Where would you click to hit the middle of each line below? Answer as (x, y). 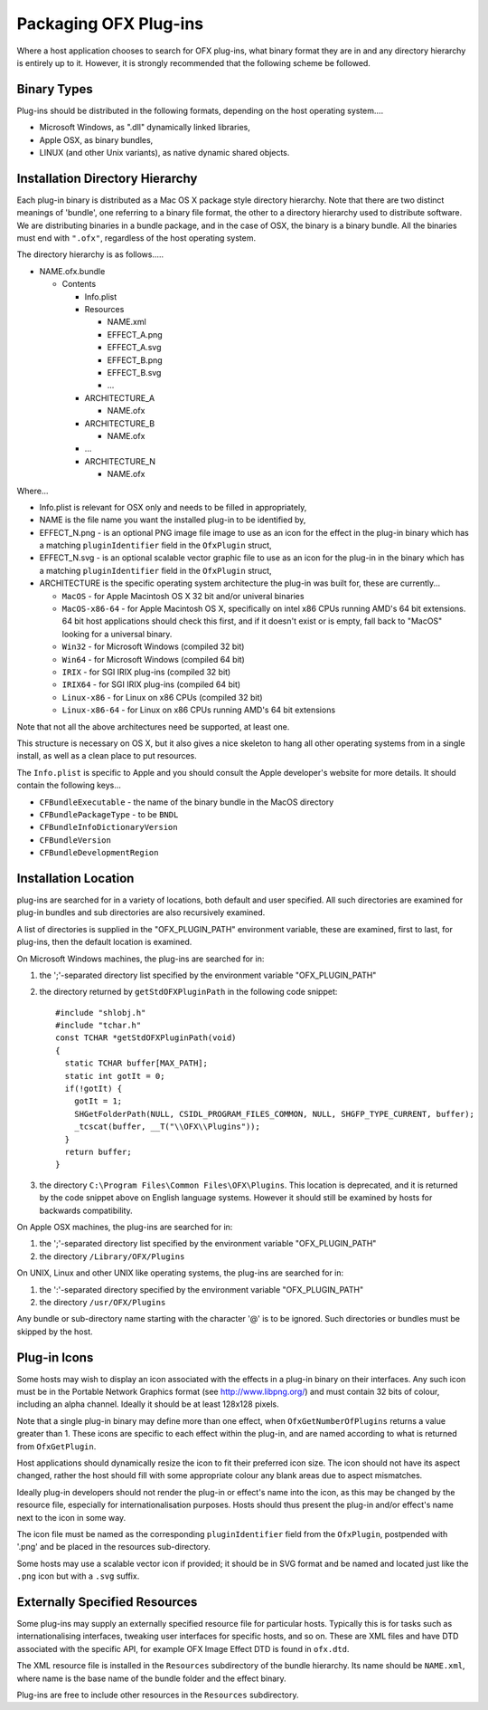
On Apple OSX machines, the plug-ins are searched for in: (125, 1227)
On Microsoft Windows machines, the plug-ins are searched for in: (141, 959)
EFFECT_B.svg (134, 373)
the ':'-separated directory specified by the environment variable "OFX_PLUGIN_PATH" (202, 1289)
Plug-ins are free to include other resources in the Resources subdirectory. (158, 1695)
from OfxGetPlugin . (56, 1446)
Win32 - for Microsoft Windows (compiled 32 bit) (153, 646)
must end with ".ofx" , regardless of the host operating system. (136, 238)
